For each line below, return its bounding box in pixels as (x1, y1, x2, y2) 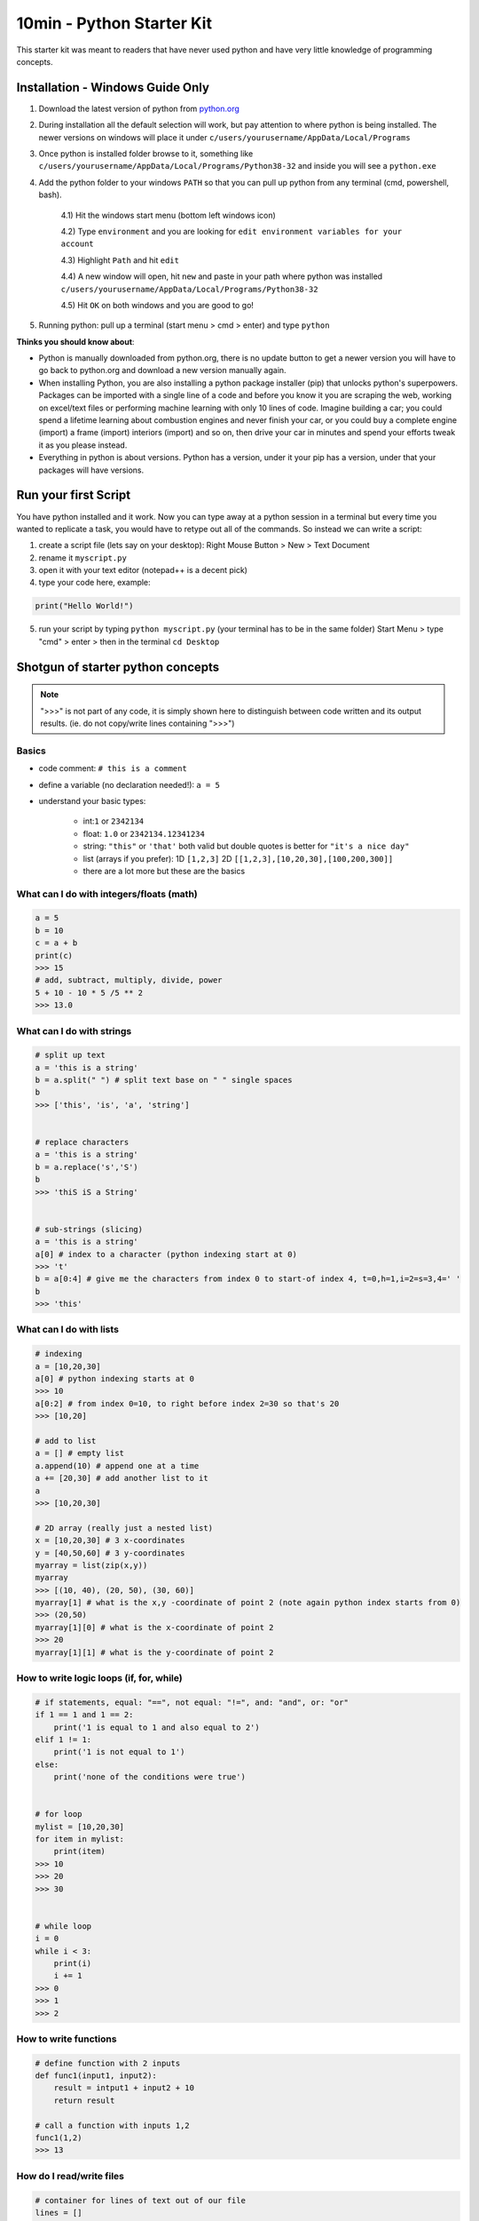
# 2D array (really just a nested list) (35, 1523, 213, 1532)
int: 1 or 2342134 (82, 816, 145, 826)
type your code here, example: (38, 577, 151, 588)
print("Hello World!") (35, 601, 134, 611)
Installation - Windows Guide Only (16, 80, 210, 95)
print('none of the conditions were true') (53, 1772, 246, 1782)
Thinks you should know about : (16, 336, 135, 346)
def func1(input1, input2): (35, 2071, 157, 2081)
